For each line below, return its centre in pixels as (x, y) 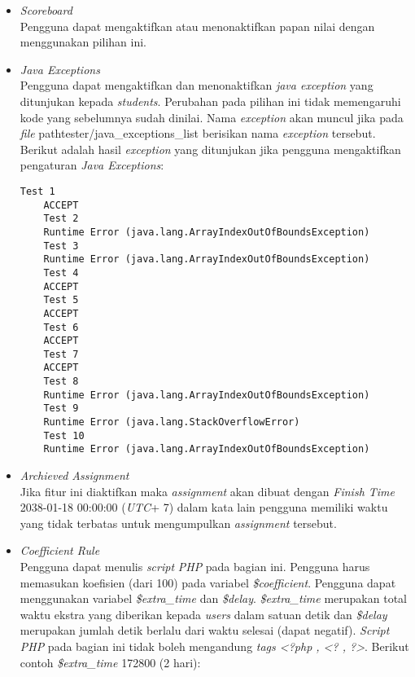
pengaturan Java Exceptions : (92, 165)
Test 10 (64, 435)
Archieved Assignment (74, 475)
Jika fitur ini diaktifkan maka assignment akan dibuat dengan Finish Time (207, 491)
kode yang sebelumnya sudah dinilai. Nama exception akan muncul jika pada (212, 117)
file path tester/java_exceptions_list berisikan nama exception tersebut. (198, 133)
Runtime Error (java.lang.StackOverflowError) (172, 422)
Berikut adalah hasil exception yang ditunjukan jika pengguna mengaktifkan (210, 149)
